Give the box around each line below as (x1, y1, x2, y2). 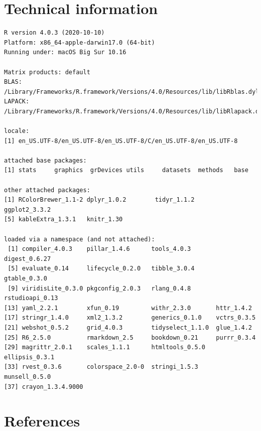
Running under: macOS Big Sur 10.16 (4, 49, 126, 56)
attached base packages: (4, 157, 87, 164)
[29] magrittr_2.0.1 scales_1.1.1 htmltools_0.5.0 (4, 344, 205, 351)
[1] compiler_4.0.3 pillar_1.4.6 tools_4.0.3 (8, 245, 191, 253)
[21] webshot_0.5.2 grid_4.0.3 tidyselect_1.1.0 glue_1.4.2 (4, 324, 252, 331)
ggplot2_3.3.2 (4, 206, 51, 213)
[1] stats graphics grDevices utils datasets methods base (4, 167, 248, 174)
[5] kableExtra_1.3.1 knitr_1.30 (4, 216, 123, 223)
